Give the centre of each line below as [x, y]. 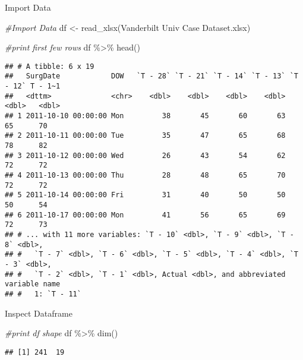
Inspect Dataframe [39, 313]
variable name [33, 284]
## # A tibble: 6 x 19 [50, 66]
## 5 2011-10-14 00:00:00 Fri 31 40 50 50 [145, 195]
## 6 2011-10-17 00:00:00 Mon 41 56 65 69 [145, 215]
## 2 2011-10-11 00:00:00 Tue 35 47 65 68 [145, 136]
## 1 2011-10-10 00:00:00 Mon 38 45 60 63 [145, 116]
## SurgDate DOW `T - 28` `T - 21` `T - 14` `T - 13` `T [151, 76]
